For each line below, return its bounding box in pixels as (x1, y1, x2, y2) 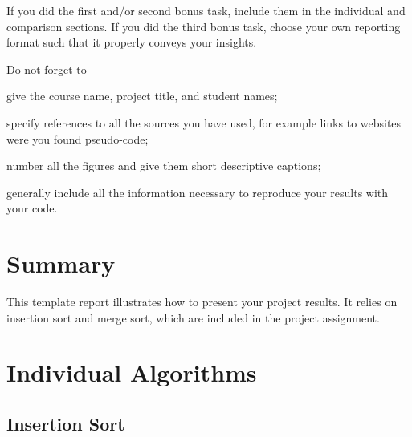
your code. (6, 200, 58, 216)
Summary (6, 247, 116, 280)
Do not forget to (6, 60, 87, 77)
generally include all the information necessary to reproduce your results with (6, 184, 389, 200)
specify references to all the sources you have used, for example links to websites (6, 114, 402, 131)
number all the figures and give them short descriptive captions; (6, 157, 321, 174)
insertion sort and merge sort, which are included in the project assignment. (6, 309, 380, 326)
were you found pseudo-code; (6, 130, 149, 147)
